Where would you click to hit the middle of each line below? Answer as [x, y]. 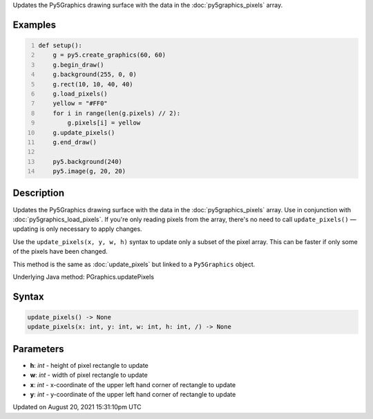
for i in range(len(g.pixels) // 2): [117, 113]
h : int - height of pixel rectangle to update [89, 365]
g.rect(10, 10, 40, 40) [93, 84]
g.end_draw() [75, 142]
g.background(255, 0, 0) [95, 75]
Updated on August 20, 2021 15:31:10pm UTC [77, 407]
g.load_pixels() [80, 94]
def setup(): [60, 45]
